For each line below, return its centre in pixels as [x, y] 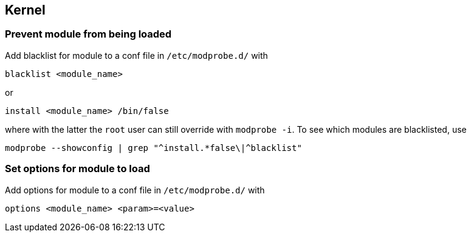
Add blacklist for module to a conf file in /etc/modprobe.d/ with [136, 55]
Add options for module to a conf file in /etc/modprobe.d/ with [135, 190]
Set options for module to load [77, 169]
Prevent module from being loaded [88, 34]
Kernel [25, 10]
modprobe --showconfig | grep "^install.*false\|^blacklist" [153, 148]
